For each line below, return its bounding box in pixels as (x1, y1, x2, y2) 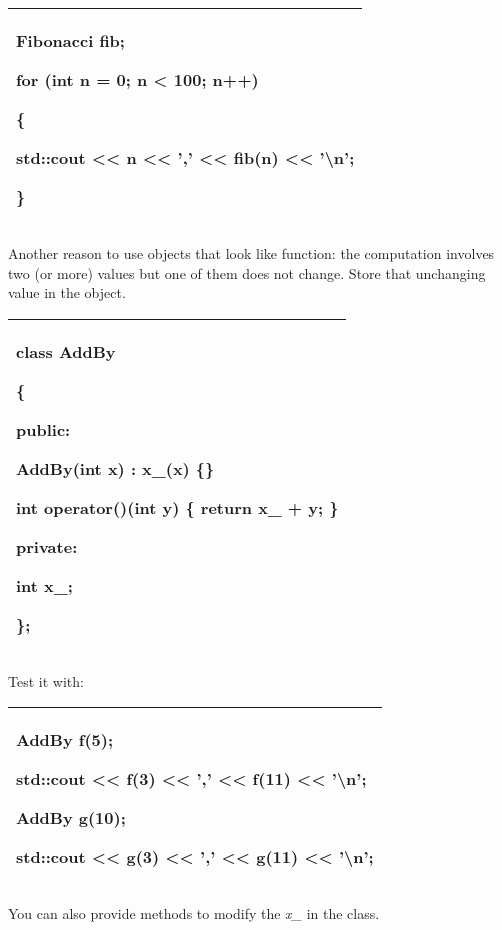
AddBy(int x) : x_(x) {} (16, 456, 215, 480)
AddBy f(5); (16, 728, 113, 752)
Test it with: (8, 670, 84, 691)
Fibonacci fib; (16, 29, 125, 52)
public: (16, 417, 71, 441)
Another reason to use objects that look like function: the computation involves (8, 243, 495, 263)
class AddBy (16, 339, 116, 363)
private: (16, 534, 78, 558)
